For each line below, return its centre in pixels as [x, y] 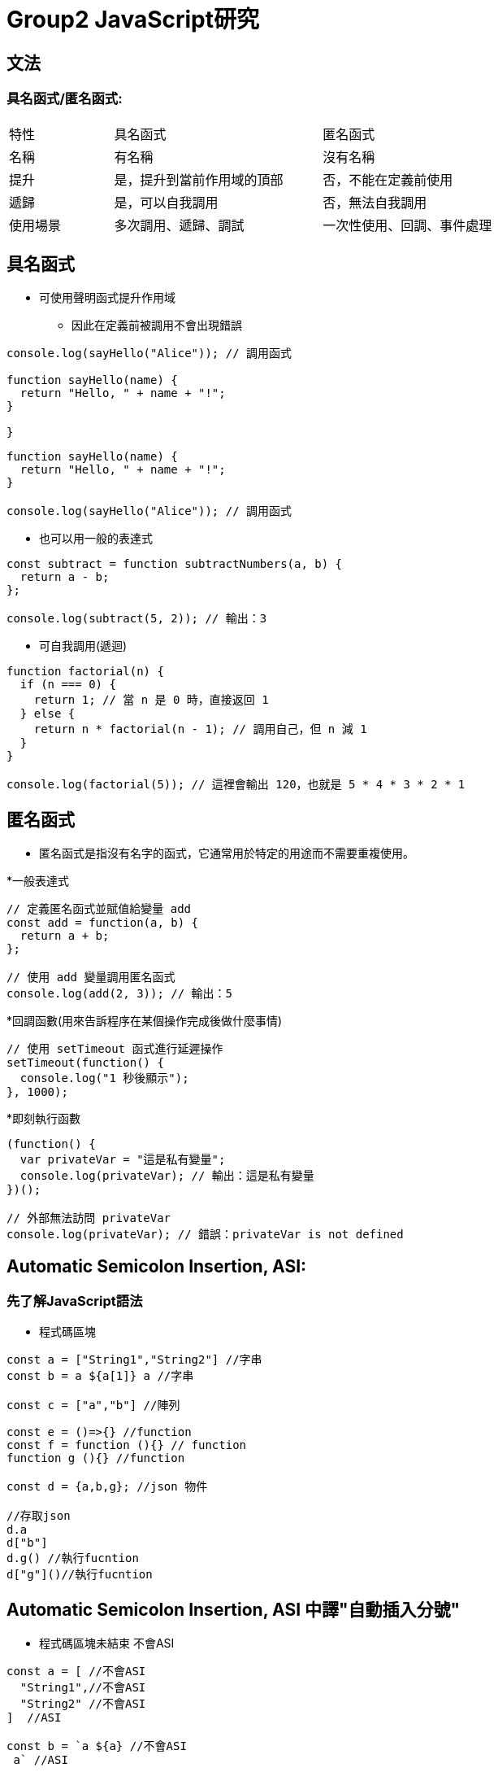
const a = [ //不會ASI [76, 1672]
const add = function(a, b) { [103, 923]
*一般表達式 [38, 881]
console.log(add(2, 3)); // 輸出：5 [120, 994]
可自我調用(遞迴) [83, 646]
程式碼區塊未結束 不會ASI [107, 1643]
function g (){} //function [96, 1458]
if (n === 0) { [68, 685]
